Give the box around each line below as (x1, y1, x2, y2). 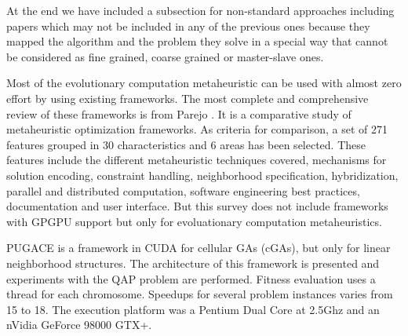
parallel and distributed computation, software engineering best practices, (6, 182, 360, 199)
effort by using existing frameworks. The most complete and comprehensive (6, 89, 369, 106)
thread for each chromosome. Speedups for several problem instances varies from (6, 286, 393, 302)
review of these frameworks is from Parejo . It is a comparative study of (6, 105, 352, 122)
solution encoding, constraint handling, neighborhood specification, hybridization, (6, 166, 399, 183)
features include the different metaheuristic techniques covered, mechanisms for (6, 152, 387, 168)
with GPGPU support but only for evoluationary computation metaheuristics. (6, 213, 382, 229)
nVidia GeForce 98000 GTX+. (6, 316, 152, 333)
